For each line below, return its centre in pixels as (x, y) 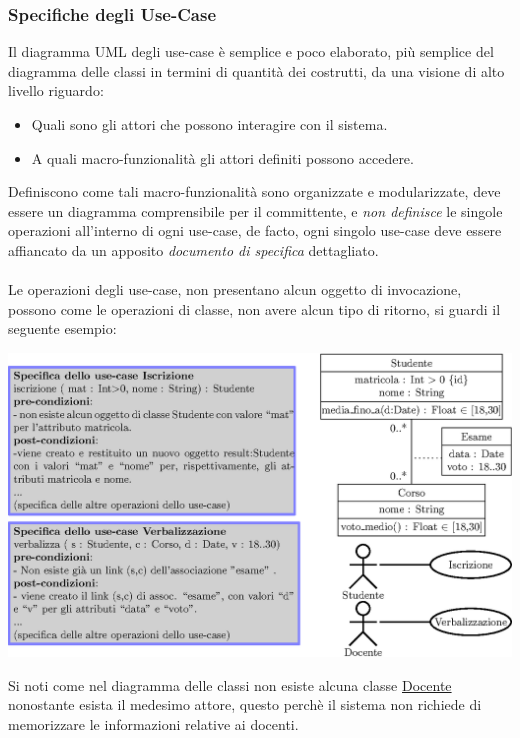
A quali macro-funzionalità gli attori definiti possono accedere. (222, 157)
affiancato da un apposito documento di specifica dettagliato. (193, 249)
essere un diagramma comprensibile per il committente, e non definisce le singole (255, 210)
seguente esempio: (62, 328)
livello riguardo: (56, 90)
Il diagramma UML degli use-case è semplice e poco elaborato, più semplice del (251, 51)
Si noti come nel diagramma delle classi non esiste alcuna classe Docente (230, 684)
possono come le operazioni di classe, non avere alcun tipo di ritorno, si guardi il (254, 308)
